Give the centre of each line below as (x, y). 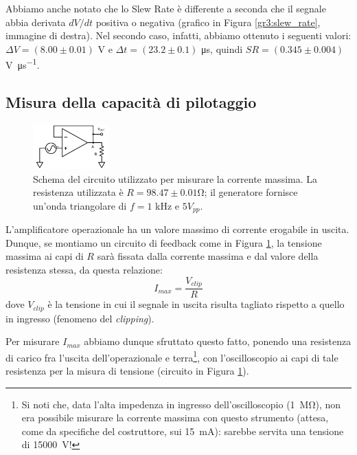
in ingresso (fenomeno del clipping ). (80, 318)
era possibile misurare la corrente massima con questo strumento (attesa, (175, 418)
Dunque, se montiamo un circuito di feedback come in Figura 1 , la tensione (164, 242)
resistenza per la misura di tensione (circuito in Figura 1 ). (127, 371)
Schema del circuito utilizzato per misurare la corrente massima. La (175, 178)
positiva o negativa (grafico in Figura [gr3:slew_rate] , (208, 22)
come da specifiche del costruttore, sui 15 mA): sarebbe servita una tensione (183, 431)
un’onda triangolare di (80, 205)
